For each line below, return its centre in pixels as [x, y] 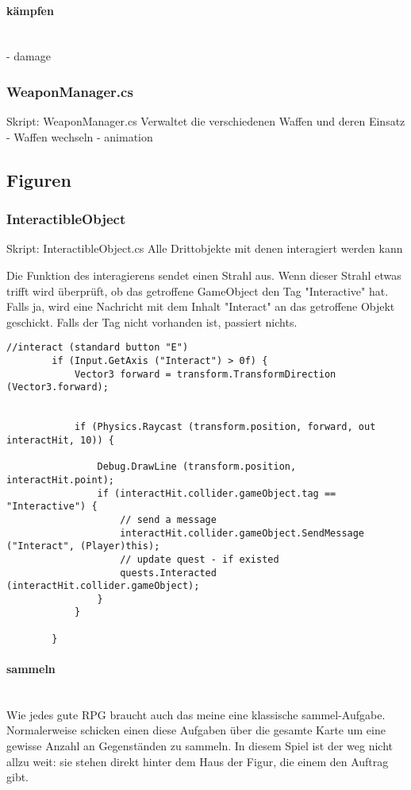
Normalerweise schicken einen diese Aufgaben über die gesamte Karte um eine [196, 730]
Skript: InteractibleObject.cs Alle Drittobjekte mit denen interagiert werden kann [205, 248]
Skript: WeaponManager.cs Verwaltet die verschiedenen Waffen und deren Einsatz [206, 121]
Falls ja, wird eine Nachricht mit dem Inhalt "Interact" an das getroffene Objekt [201, 306]
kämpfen [30, 10]
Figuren [39, 179]
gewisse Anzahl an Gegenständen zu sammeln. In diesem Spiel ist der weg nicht [200, 746]
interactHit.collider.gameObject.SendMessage [242, 533]
